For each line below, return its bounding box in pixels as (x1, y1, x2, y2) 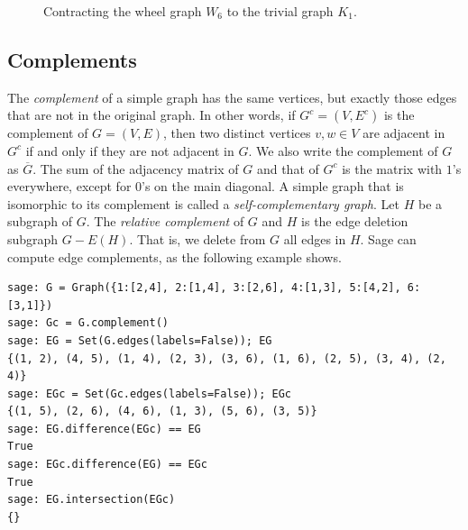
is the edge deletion (301, 212, 408, 231)
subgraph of (7, 212, 73, 231)
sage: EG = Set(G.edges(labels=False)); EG (7, 334, 272, 347)
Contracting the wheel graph (43, 2, 202, 20)
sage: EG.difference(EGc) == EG (7, 422, 201, 435)
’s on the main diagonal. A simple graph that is (142, 177, 404, 196)
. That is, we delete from (129, 229, 266, 248)
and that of (256, 159, 319, 178)
